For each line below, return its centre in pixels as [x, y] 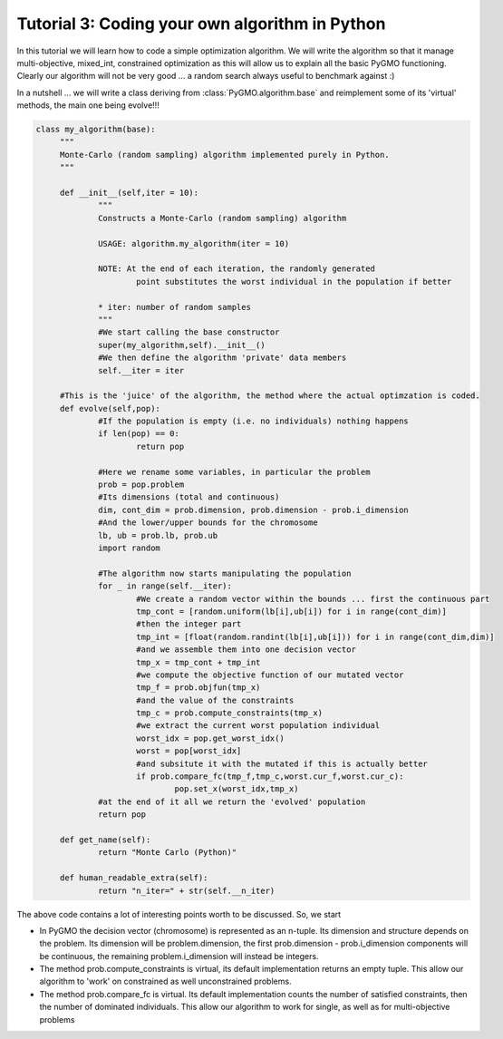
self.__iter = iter [141, 370]
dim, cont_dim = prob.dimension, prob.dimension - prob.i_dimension [254, 510]
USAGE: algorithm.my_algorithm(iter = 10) [194, 243]
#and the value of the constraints [215, 700]
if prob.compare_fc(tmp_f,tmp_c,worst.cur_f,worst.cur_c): [270, 777]
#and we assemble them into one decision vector [247, 650]
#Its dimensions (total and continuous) [189, 497]
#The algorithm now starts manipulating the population [225, 573]
